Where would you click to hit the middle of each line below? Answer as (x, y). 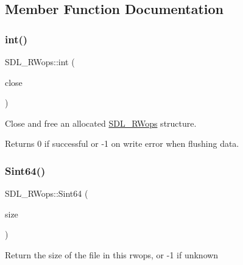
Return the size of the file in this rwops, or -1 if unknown (112, 254)
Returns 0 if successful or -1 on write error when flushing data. (122, 143)
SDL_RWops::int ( (40, 62)
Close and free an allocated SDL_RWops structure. (101, 123)
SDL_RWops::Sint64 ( (47, 193)
